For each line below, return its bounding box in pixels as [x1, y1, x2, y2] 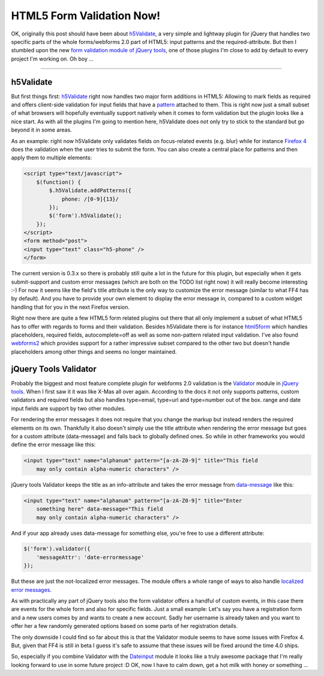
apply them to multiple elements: [11, 154, 92, 162]
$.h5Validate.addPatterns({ [49, 187, 132, 194]
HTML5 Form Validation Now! [11, 9, 161, 22]
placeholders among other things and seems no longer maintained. [11, 348, 177, 355]
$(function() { [36, 178, 81, 186]
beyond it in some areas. [11, 126, 72, 133]
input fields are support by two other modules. [11, 404, 126, 412]
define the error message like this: [11, 441, 96, 448]
